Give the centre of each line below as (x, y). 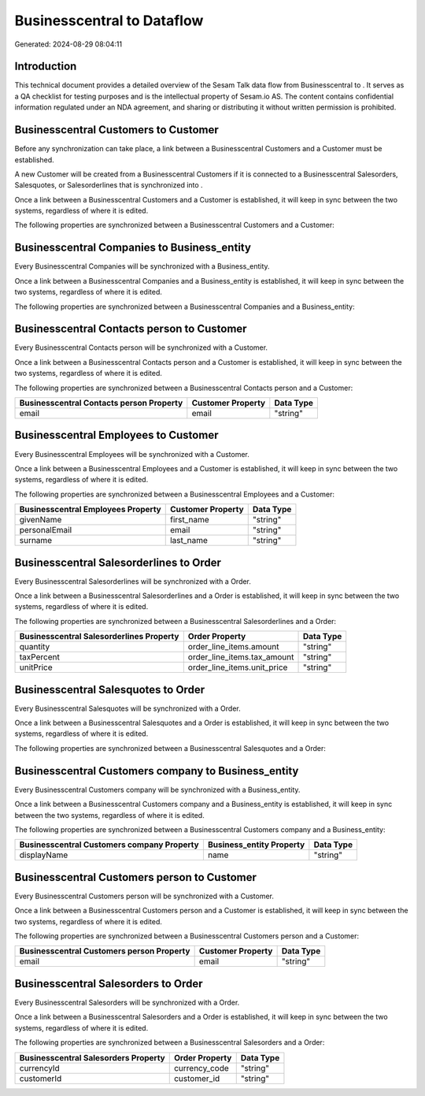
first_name (190, 520)
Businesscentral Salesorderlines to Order (118, 562)
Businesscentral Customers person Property (105, 951)
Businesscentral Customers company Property (109, 845)
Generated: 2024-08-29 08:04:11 (68, 44)
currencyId (40, 1068)
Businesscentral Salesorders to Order (109, 984)
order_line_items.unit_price (238, 667)
